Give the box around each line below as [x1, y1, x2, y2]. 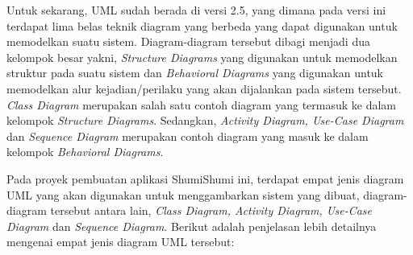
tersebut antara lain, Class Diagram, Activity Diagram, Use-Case [50, 202, 373, 219]
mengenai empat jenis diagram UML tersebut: [6, 233, 235, 250]
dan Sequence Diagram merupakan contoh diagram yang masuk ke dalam [6, 127, 369, 144]
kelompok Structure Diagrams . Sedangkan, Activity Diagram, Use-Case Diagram [6, 112, 404, 129]
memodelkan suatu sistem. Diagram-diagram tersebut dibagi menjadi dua [6, 33, 370, 50]
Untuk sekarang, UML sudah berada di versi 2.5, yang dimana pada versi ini [6, 2, 386, 18]
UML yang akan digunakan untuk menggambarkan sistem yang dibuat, [6, 186, 360, 203]
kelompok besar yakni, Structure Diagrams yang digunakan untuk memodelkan [6, 48, 398, 65]
